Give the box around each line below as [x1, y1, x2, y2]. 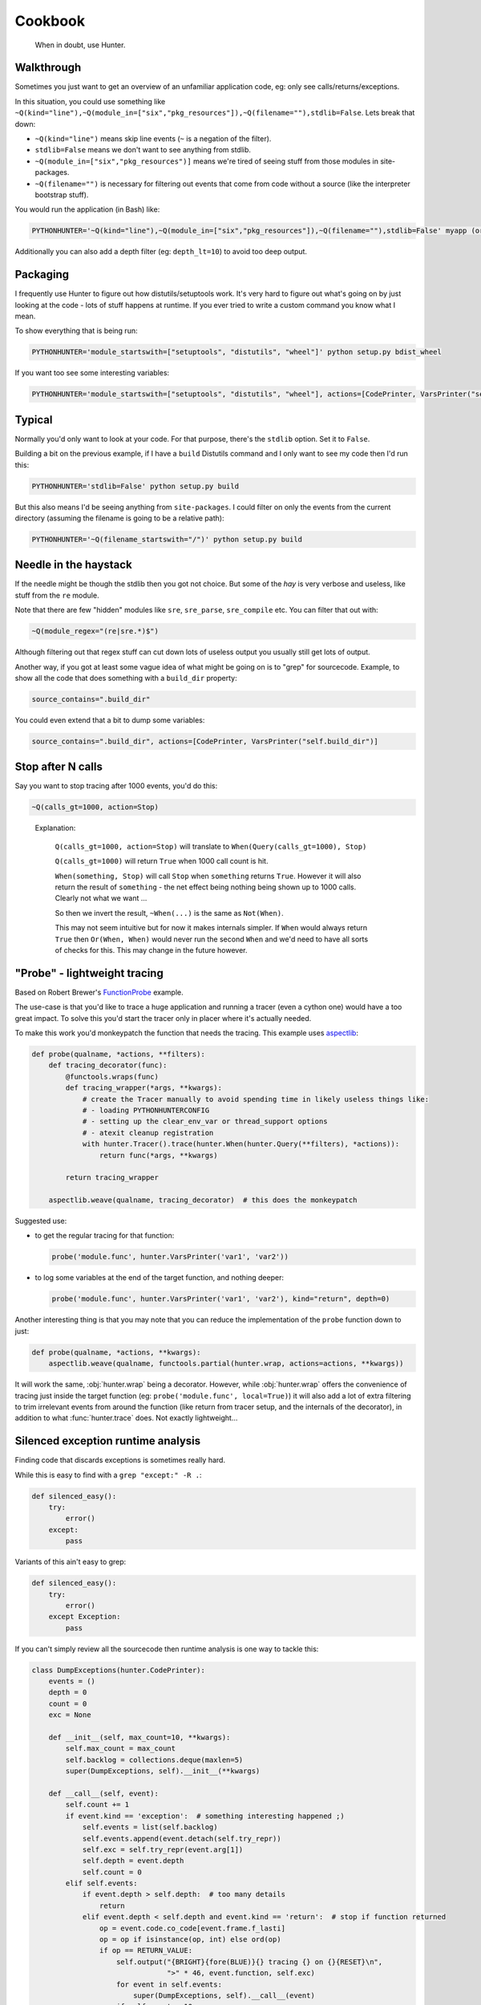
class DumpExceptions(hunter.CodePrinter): [31, 1665, 206, 1675]
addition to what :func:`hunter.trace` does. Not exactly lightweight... [14, 1413, 238, 1423]
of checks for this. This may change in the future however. [55, 945, 248, 954]
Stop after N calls [14, 760, 103, 774]
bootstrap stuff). [34, 189, 89, 200]
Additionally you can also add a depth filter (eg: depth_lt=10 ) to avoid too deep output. [14, 247, 308, 257]
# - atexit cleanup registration [82, 1128, 214, 1137]
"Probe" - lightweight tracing [14, 966, 164, 980]
